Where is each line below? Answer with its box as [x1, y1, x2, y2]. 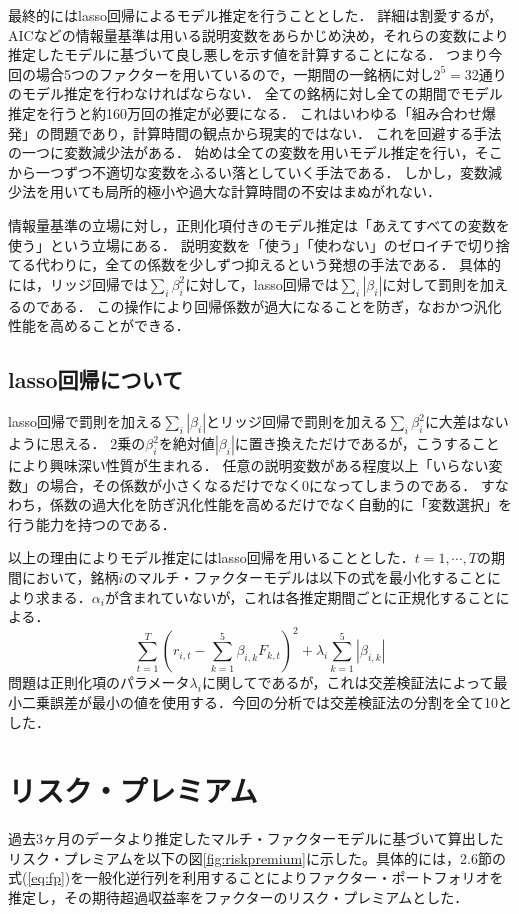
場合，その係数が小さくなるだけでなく [49, 474, 302, 495]
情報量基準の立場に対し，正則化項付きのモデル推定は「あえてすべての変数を [8, 214, 510, 235]
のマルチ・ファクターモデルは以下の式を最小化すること [123, 567, 487, 588]
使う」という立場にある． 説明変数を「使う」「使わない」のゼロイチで [8, 234, 468, 255]
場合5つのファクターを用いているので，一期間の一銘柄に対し [35, 63, 434, 84]
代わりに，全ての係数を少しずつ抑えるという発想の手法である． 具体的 [35, 254, 502, 275]
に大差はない [424, 411, 509, 432]
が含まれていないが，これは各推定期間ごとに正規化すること [104, 586, 496, 607]
